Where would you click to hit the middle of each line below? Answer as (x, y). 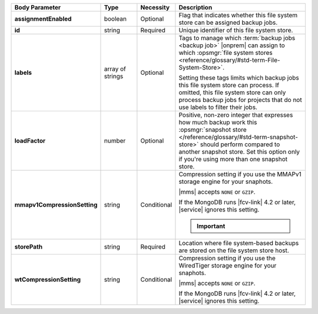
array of (115, 69)
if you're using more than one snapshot (233, 159)
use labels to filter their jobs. (218, 107)
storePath (29, 247)
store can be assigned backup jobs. (228, 22)
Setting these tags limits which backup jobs (239, 78)
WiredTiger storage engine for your (228, 265)
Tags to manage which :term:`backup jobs (237, 38)
